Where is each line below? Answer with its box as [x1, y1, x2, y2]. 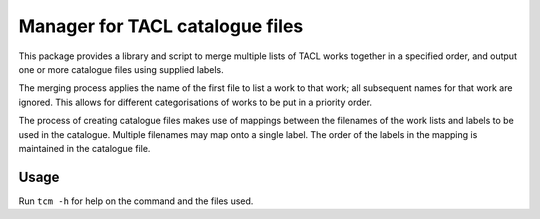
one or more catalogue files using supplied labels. [18, 63, 224, 75]
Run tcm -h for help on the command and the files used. [18, 195, 254, 207]
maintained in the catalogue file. [18, 142, 151, 154]
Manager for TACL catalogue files [18, 15, 304, 37]
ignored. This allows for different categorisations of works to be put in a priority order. [18, 96, 373, 108]
